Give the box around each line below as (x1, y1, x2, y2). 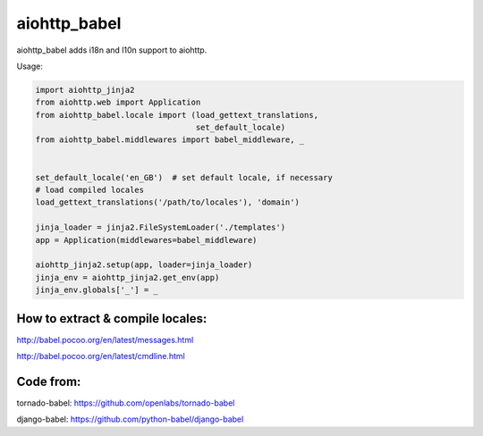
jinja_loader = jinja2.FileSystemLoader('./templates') (35, 222, 286, 232)
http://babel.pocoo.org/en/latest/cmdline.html (16, 351, 185, 362)
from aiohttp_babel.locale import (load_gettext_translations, (35, 110, 319, 120)
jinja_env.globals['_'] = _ (35, 285, 158, 295)
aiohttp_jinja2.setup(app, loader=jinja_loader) (35, 260, 253, 270)
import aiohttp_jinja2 (35, 85, 135, 95)
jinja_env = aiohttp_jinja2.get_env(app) (35, 272, 220, 282)
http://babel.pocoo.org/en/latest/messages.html (16, 334, 194, 345)
